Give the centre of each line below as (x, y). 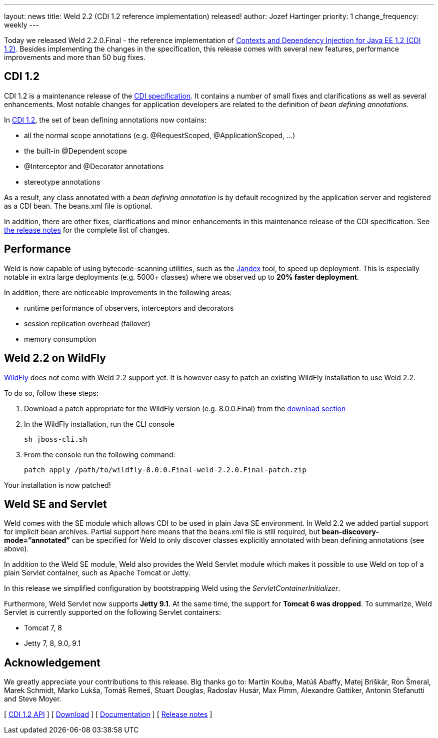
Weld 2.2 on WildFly (55, 358)
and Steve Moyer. (33, 699)
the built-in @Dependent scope (75, 151)
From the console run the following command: (100, 454)
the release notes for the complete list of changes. (87, 230)
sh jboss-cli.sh (56, 439)
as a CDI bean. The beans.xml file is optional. (78, 206)
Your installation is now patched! (57, 485)
